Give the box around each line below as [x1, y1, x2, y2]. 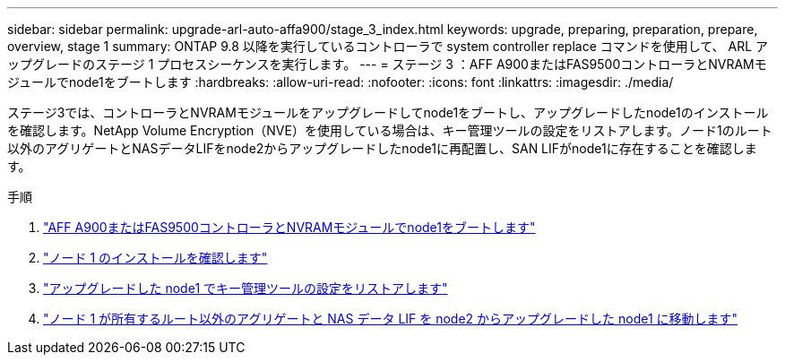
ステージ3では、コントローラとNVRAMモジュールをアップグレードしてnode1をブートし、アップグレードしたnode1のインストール [7, 105, 769, 120]
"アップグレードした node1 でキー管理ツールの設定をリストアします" [43, 280, 448, 296]
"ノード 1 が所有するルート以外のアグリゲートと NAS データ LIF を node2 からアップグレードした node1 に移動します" [43, 311, 738, 326]
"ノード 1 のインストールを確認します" [43, 250, 268, 265]
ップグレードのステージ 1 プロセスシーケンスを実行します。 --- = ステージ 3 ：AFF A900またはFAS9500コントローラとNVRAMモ [7, 56, 767, 72]
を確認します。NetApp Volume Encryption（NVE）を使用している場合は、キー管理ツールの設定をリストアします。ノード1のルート [7, 123, 772, 138]
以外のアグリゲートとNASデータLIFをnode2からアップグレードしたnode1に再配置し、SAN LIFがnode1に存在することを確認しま [7, 141, 757, 156]
